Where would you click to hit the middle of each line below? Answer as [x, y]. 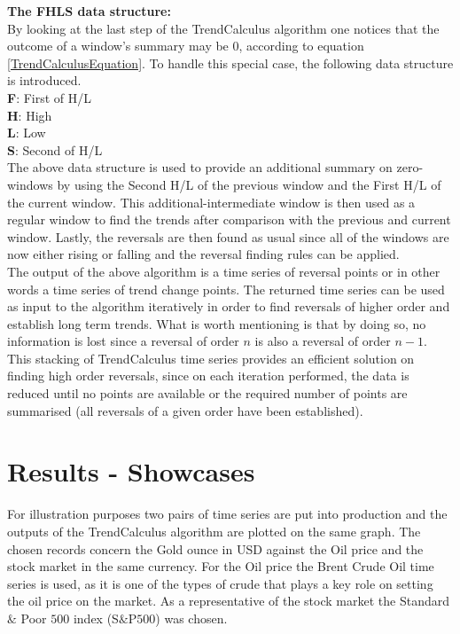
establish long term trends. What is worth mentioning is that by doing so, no [217, 323]
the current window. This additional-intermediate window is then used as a [211, 202]
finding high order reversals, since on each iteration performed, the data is [208, 376]
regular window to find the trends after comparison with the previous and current [229, 219]
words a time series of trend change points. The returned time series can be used [226, 289]
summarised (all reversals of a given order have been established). [185, 410]
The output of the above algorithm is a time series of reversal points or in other [224, 271]
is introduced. [44, 80]
